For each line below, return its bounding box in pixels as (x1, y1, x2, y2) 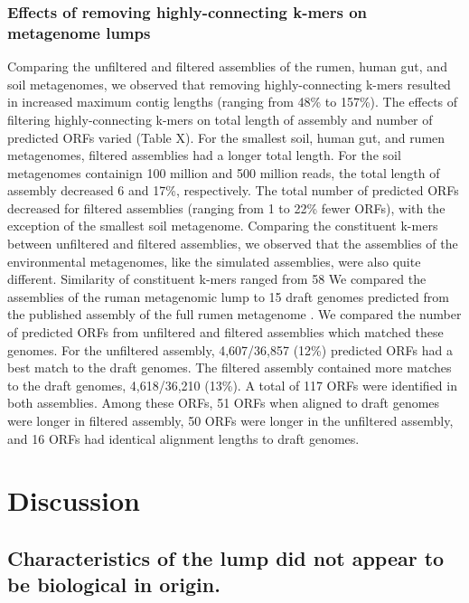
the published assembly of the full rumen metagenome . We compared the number (7, 305, 462, 324)
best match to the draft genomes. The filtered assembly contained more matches (7, 358, 452, 377)
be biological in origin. (7, 570, 220, 598)
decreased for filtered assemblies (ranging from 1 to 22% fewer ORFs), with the (7, 198, 446, 217)
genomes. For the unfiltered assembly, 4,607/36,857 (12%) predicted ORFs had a (7, 340, 453, 359)
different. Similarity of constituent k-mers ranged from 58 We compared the (7, 269, 427, 288)
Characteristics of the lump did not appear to (7, 543, 445, 571)
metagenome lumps (7, 21, 151, 43)
